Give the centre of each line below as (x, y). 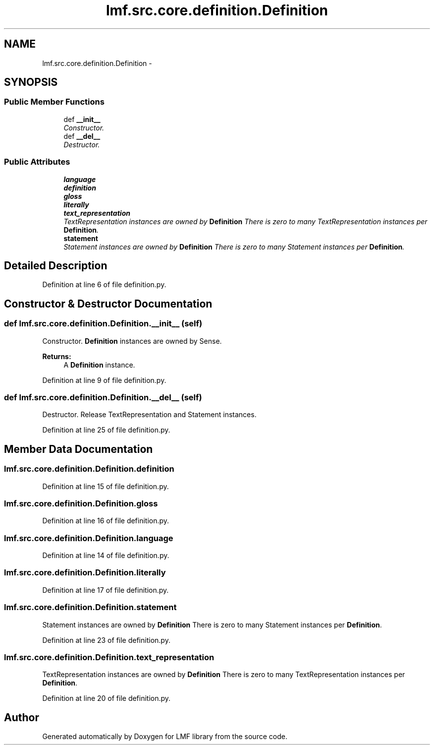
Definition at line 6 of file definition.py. (104, 285)
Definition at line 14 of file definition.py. (106, 556)
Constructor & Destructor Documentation (108, 304)
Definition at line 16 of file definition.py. (106, 521)
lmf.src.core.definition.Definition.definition (89, 469)
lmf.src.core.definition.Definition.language (89, 538)
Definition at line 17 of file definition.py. (106, 590)
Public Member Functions (54, 102)
